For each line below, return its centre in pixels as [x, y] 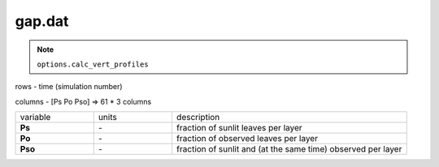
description [198, 118]
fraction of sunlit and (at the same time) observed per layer [289, 149]
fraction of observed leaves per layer [247, 139]
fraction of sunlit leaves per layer [239, 128]
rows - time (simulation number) [69, 87]
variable [35, 118]
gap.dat [42, 21]
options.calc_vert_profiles [93, 64]
